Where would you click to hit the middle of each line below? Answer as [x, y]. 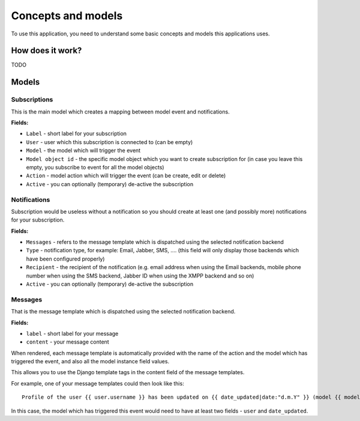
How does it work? [46, 51]
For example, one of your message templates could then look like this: [97, 383]
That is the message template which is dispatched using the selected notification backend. [123, 312]
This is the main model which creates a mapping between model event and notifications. [121, 112]
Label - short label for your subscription [76, 134]
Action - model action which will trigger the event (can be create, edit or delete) [126, 176]
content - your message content [67, 342]
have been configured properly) [65, 259]
